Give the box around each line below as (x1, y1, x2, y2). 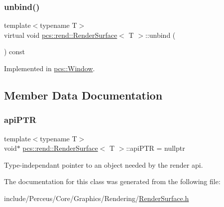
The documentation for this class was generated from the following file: (4, 176, 221, 187)
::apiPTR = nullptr (126, 143, 185, 153)
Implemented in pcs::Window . (4, 63, 95, 73)
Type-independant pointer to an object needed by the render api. (4, 159, 203, 170)
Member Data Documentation (4, 87, 163, 103)
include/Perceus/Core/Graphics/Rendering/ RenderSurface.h (4, 193, 189, 203)
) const (4, 46, 25, 57)
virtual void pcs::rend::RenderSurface (4, 29, 117, 40)
